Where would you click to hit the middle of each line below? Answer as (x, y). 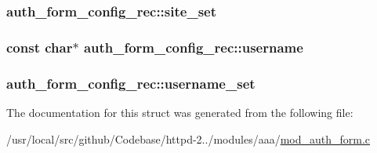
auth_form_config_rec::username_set (131, 83)
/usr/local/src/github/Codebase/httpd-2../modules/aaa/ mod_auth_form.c (188, 138)
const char (40, 47)
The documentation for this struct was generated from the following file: (180, 112)
